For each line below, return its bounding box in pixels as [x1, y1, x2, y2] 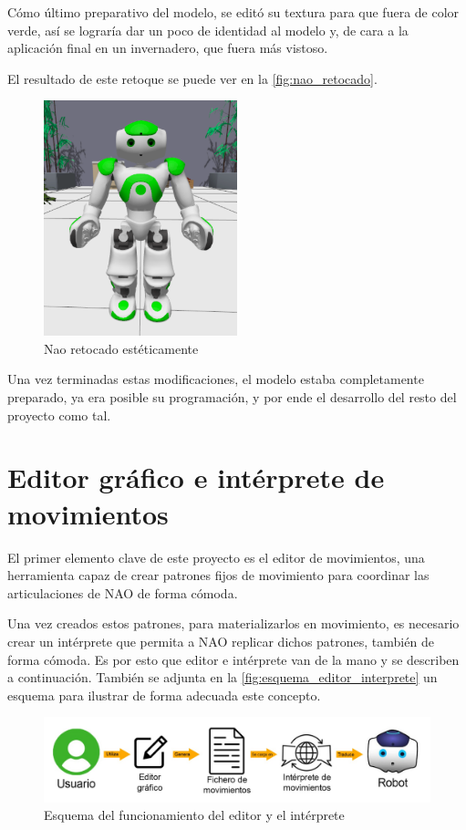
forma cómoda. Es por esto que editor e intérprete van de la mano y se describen [7, 649, 460, 669]
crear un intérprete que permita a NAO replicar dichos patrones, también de [7, 631, 434, 650]
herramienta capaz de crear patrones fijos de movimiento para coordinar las [7, 565, 430, 585]
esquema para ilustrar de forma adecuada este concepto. [7, 685, 321, 704]
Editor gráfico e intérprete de [7, 459, 385, 496]
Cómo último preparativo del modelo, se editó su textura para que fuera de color [7, 3, 460, 21]
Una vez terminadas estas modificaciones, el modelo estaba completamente [7, 369, 424, 389]
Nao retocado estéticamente [44, 338, 199, 358]
